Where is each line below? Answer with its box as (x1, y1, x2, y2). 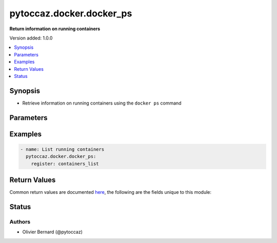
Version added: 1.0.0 (9, 35, 53, 41)
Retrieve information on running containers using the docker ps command (22, 100, 182, 106)
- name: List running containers (20, 146, 105, 152)
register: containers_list (31, 160, 100, 167)
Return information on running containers (9, 26, 101, 32)
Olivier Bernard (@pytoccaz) (22, 229, 83, 235)
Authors (9, 218, 31, 225)
